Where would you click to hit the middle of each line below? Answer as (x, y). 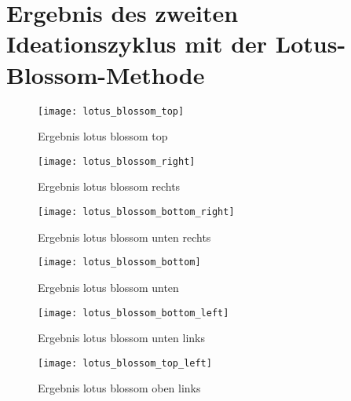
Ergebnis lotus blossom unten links (121, 338)
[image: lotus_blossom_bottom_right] (136, 212)
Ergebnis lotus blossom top (103, 136)
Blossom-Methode (106, 74)
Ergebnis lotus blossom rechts (109, 186)
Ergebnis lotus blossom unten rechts (124, 237)
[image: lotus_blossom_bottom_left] (133, 313)
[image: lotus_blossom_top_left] (125, 363)
